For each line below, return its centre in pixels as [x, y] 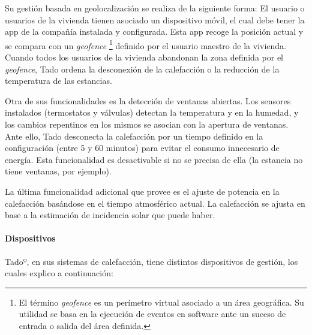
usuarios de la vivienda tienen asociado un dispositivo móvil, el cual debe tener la [155, 19]
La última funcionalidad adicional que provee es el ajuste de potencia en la [142, 191]
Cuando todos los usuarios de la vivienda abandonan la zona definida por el [144, 57]
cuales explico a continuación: [59, 273]
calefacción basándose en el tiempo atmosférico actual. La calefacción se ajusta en [155, 203]
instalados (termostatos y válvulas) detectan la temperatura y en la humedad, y [152, 112]
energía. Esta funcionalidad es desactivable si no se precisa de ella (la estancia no [154, 159]
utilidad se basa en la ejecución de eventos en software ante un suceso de [152, 314]
